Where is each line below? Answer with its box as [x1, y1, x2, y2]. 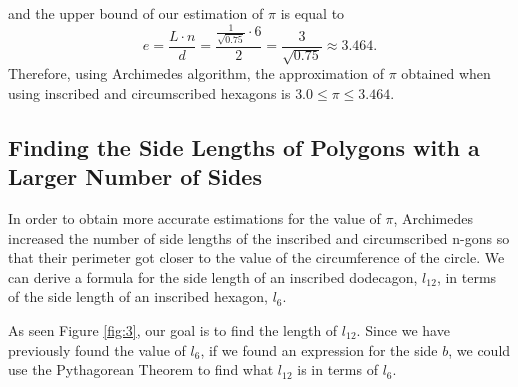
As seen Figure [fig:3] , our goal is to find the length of [8, 319, 338, 340]
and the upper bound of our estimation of [8, 3, 264, 23]
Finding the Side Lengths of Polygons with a [8, 131, 480, 162]
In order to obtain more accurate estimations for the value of [8, 208, 381, 229]
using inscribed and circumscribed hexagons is [8, 82, 291, 103]
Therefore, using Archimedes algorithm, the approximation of [8, 63, 385, 84]
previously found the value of [8, 339, 186, 360]
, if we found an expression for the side [200, 339, 438, 360]
